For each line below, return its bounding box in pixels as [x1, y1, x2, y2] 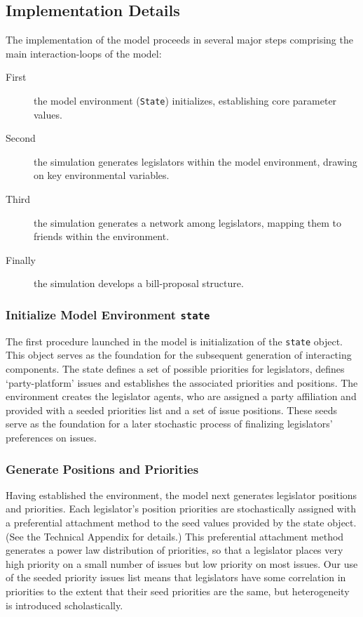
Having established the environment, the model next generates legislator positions [6, 487, 357, 502]
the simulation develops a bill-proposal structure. [34, 276, 244, 291]
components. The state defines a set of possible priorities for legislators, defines [6, 361, 345, 376]
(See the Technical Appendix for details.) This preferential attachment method [6, 529, 344, 543]
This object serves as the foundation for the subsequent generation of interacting [6, 347, 352, 362]
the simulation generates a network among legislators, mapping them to [34, 215, 342, 230]
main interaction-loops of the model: [6, 46, 162, 60]
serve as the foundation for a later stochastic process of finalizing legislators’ [6, 416, 333, 431]
